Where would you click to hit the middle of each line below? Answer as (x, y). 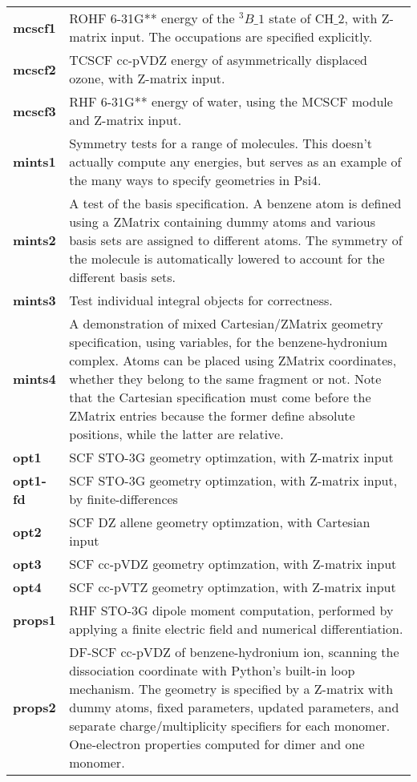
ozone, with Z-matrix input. (147, 78)
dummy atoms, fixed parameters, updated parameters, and (234, 707)
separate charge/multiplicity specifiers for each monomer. (230, 726)
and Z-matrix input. (126, 120)
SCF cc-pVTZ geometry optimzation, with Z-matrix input (233, 587)
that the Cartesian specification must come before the (220, 397)
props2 (34, 707)
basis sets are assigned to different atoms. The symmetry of (236, 240)
